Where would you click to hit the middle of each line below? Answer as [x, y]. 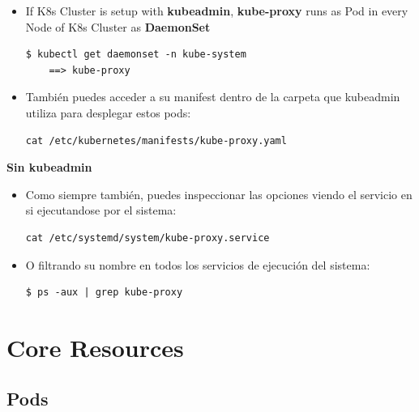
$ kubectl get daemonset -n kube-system [136, 55]
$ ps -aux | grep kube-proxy [104, 293]
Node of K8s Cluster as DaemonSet [118, 26]
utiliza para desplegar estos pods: [108, 112]
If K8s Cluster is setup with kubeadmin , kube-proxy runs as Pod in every [217, 11]
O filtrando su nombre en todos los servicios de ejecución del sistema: [198, 264]
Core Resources [95, 347]
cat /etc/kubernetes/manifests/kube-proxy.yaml [156, 140]
